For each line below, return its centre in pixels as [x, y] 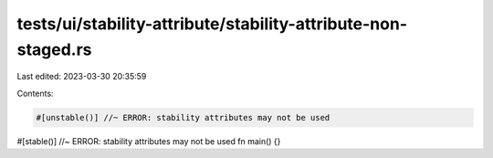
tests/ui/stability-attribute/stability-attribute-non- [212, 24]
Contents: [35, 93]
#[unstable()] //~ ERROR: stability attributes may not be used [183, 117]
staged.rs [54, 49]
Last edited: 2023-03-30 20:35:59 [82, 77]
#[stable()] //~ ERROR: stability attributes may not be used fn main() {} [149, 141]
